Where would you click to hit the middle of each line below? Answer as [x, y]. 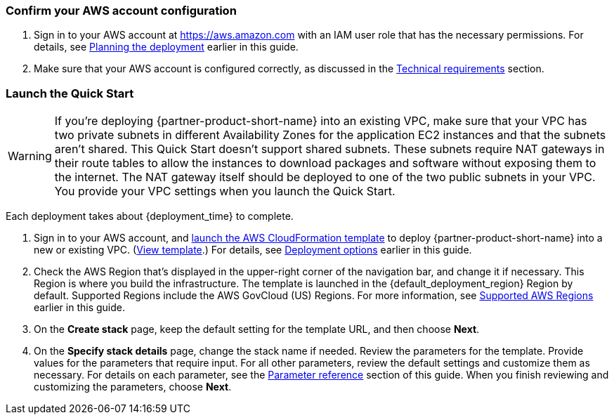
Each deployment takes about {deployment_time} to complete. [150, 216]
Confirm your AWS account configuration [121, 11]
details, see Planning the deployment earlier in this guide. [166, 47]
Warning [30, 156]
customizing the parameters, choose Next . [133, 387]
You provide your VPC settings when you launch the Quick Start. [225, 191]
